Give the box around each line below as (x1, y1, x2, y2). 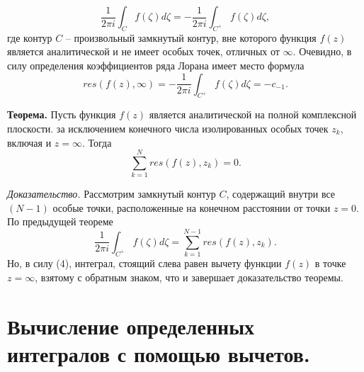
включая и (7, 135, 52, 150)
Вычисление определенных (7, 311, 255, 340)
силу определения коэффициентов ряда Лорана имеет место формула (7, 57, 305, 72)
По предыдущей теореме (7, 214, 113, 229)
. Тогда (82, 135, 112, 150)
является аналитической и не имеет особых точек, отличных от (7, 44, 280, 59)
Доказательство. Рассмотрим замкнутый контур (7, 186, 216, 201)
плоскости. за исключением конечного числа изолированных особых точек (7, 120, 329, 135)
